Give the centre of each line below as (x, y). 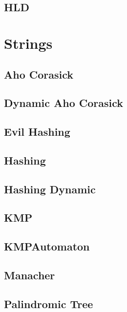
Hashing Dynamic (50, 189)
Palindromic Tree (49, 303)
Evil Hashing (37, 132)
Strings (28, 43)
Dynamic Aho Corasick (64, 103)
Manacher (30, 275)
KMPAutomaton (47, 246)
